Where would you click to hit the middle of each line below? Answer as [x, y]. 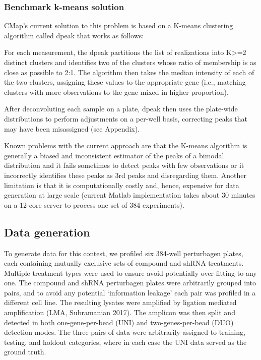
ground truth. [25, 352]
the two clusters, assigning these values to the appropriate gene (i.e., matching [125, 82]
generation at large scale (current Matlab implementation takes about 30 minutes [130, 195]
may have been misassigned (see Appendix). [72, 128]
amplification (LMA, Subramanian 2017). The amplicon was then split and [120, 312]
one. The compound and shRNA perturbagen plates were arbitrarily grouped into [130, 283]
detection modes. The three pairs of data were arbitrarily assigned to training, [125, 332]
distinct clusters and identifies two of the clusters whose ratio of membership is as [130, 62]
